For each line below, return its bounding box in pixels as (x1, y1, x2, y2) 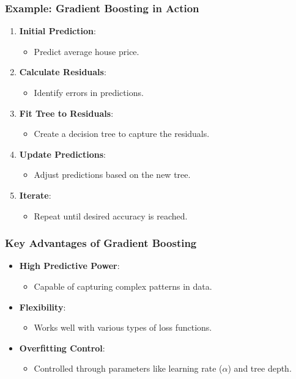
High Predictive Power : (19, 259, 120, 272)
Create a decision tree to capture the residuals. (34, 127, 210, 140)
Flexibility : (19, 300, 66, 313)
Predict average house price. (34, 45, 139, 57)
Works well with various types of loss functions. (34, 321, 212, 334)
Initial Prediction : (19, 24, 96, 37)
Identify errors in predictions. (34, 86, 144, 98)
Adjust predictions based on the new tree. (34, 168, 191, 181)
